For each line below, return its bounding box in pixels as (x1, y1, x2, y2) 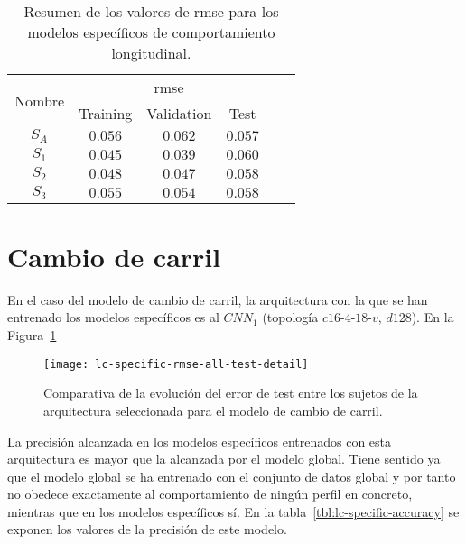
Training (79, 103, 133, 124)
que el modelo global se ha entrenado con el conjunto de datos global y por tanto (7, 466, 456, 485)
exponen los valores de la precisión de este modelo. (7, 520, 287, 539)
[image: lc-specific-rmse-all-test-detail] (43, 357, 309, 371)
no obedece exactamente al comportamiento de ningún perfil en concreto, (7, 484, 413, 503)
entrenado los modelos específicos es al (7, 308, 219, 327)
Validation (146, 103, 212, 124)
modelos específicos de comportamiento (27, 22, 275, 42)
